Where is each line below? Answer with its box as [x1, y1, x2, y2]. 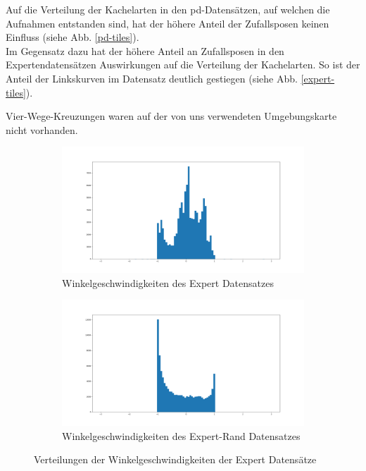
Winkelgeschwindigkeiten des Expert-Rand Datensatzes [62, 428, 301, 443]
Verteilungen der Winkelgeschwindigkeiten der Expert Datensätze [34, 452, 317, 467]
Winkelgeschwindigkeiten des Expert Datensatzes [62, 275, 274, 290]
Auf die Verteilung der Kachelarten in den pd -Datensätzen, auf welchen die [6, 2, 330, 16]
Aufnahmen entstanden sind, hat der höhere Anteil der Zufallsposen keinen [6, 16, 329, 30]
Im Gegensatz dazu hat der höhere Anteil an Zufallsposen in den [6, 43, 284, 58]
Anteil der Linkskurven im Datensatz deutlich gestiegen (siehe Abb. [6, 71, 298, 85]
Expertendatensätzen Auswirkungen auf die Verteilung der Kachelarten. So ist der [6, 57, 360, 72]
